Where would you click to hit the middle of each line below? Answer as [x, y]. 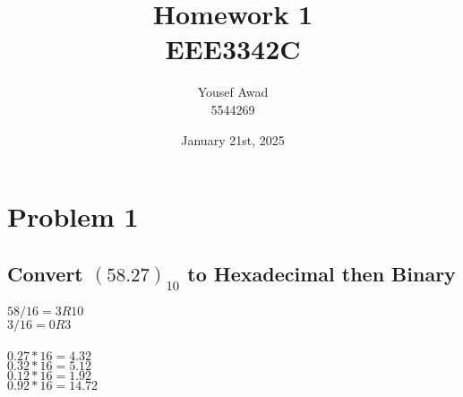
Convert [45, 273]
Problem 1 [73, 216]
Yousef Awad [233, 92]
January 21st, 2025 [233, 139]
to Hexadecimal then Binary [322, 273]
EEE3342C [233, 49]
